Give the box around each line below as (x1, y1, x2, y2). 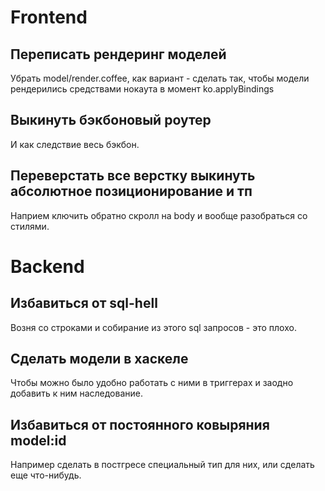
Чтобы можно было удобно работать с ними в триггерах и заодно (10, 377, 294, 389)
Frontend (10, 6, 88, 29)
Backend (10, 255, 85, 278)
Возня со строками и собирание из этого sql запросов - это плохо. (10, 321, 297, 333)
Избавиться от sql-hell (10, 295, 158, 312)
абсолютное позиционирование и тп (10, 183, 253, 200)
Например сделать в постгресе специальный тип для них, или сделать (10, 459, 315, 471)
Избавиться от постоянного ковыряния (10, 416, 270, 433)
